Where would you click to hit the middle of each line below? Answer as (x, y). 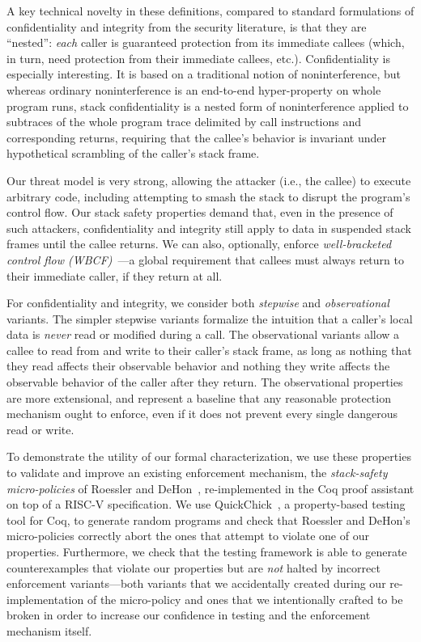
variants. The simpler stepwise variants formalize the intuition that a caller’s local (210, 318)
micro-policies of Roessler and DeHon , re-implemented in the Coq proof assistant (210, 488)
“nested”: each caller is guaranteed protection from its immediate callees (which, (206, 42)
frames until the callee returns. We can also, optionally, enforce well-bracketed (199, 244)
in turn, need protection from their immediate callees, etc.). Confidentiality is (198, 58)
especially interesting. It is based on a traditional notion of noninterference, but (204, 74)
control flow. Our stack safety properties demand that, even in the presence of (200, 212)
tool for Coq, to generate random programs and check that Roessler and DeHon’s (208, 520)
